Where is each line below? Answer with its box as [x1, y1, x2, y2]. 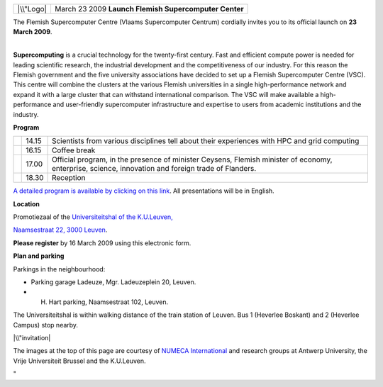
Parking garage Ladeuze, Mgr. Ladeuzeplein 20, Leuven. [30, 278, 196, 286]
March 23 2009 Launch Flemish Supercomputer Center [54, 4, 244, 13]
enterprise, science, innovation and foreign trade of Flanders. [51, 164, 257, 174]
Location [13, 199, 40, 208]
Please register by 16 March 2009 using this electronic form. [13, 238, 191, 247]
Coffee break [51, 145, 96, 155]
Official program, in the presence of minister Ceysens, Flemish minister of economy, [51, 155, 333, 164]
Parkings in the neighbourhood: [13, 264, 106, 273]
